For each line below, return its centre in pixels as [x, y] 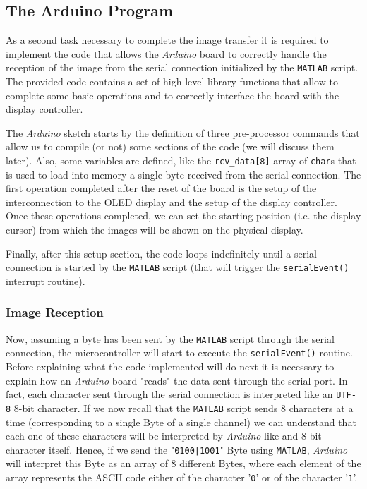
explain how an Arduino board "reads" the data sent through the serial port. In [177, 380]
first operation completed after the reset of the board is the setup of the [161, 188]
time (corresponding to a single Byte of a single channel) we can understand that [181, 422]
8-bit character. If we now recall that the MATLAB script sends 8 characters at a [183, 407]
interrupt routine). [46, 280]
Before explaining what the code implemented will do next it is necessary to [170, 367]
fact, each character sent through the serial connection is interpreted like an [169, 394]
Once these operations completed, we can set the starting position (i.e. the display [183, 216]
